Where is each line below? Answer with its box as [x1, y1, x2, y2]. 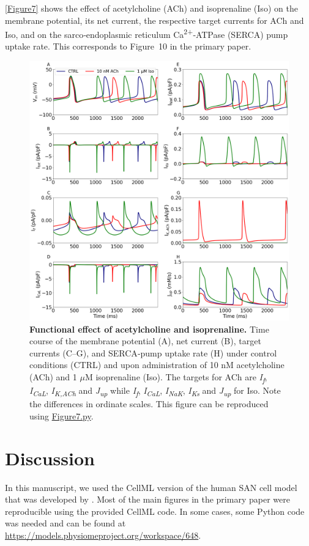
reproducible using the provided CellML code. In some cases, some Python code [5, 504, 305, 517]
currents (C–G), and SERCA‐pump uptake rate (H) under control [29, 346, 277, 359]
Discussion [5, 445, 95, 470]
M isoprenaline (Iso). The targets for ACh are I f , [84, 371, 267, 385]
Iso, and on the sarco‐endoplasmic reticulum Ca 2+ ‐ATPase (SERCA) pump [5, 26, 288, 40]
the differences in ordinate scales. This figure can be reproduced [29, 397, 269, 410]
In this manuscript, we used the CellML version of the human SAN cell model [5, 481, 297, 493]
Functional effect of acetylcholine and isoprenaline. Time [29, 322, 269, 335]
